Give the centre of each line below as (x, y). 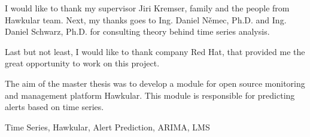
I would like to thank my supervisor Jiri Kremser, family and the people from (147, 8)
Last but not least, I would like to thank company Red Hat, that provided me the (155, 51)
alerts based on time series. (54, 107)
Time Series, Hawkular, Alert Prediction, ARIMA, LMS (107, 127)
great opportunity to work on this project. (82, 63)
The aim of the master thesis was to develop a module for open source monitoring (155, 83)
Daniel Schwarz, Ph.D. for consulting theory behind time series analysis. (137, 31)
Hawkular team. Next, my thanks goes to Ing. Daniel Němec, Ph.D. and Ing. (146, 19)
